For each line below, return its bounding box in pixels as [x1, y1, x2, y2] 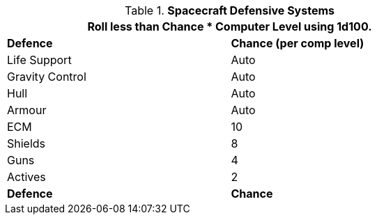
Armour [7, 103, 47, 117]
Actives [7, 170, 46, 184]
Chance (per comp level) [231, 36, 364, 50]
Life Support [7, 53, 72, 67]
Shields [7, 136, 46, 150]
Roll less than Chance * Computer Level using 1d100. [87, 19, 372, 33]
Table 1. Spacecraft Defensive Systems [125, 3, 334, 17]
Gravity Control [7, 70, 86, 84]
